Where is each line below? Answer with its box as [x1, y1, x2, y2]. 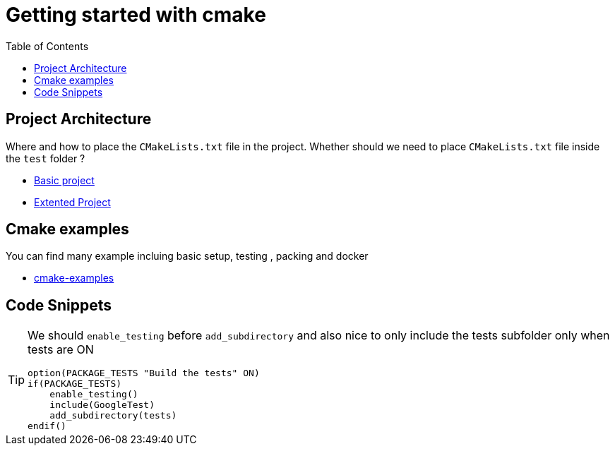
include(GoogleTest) [49, 399, 155, 411]
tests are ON [28, 342, 94, 357]
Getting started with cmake [6, 3, 266, 27]
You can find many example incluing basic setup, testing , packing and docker [6, 250, 369, 263]
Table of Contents [6, 40, 89, 52]
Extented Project [34, 196, 111, 208]
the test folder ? [6, 152, 85, 164]
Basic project [34, 174, 95, 186]
